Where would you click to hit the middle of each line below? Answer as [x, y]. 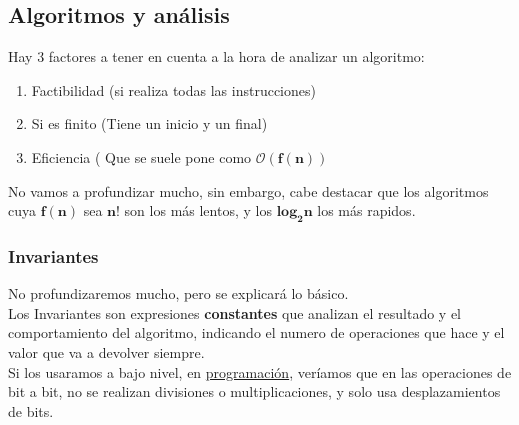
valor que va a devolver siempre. [106, 351]
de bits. [31, 410]
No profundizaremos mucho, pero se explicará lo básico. [178, 293]
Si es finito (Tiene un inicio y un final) [149, 123]
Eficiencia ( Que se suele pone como [141, 156]
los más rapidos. [366, 210]
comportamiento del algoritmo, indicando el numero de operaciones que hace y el [256, 332]
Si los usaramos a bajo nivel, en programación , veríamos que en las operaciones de [260, 371]
